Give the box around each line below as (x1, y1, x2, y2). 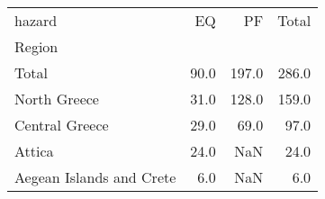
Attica (14, 140, 54, 161)
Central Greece (14, 114, 109, 135)
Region (14, 36, 59, 57)
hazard (14, 10, 58, 31)
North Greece (14, 88, 99, 109)
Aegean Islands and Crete (14, 167, 176, 187)
